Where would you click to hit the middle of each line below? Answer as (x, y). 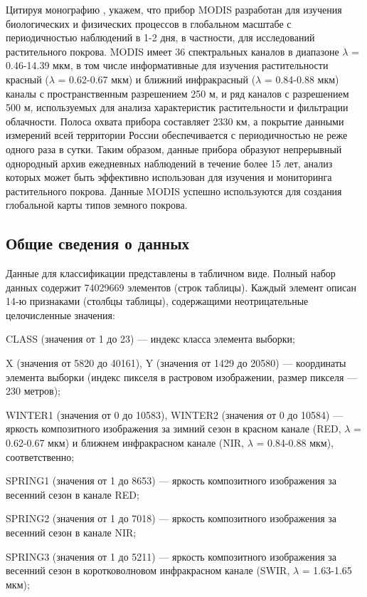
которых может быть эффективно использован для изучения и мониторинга (169, 177)
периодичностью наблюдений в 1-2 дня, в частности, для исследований (160, 37)
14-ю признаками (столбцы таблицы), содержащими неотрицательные (157, 301)
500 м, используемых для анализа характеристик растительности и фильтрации (177, 107)
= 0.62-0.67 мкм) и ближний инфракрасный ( (157, 79)
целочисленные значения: (60, 315)
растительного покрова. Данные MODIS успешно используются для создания (174, 191)
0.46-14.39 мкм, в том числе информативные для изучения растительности (167, 65)
